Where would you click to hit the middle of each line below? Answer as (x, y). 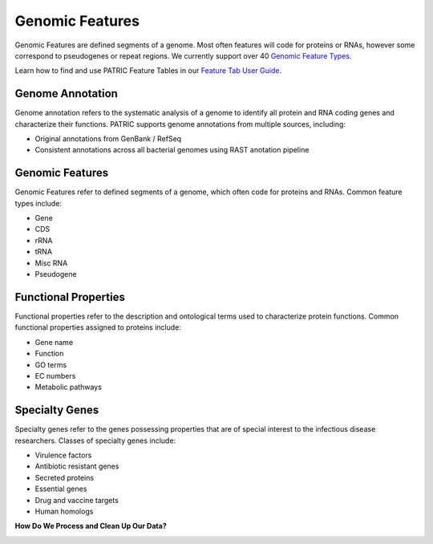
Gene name (54, 342)
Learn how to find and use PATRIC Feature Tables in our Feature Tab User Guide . (148, 71)
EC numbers (55, 376)
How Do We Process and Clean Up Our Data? (91, 526)
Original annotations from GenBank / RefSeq (108, 139)
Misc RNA (51, 263)
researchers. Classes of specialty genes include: (95, 440)
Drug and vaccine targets (77, 500)
